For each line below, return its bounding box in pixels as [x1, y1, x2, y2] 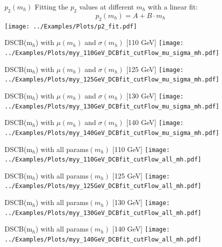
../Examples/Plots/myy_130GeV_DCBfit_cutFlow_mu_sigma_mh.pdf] [4, 102, 219, 110]
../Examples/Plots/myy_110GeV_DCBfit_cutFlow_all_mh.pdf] [4, 156, 201, 163]
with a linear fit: [147, 1, 198, 11]
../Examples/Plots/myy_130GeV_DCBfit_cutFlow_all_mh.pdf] [4, 209, 201, 216]
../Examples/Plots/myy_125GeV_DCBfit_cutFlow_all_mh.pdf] [4, 182, 201, 190]
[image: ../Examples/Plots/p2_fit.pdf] [4, 22, 137, 30]
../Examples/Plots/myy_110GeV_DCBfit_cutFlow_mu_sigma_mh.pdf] [4, 49, 219, 56]
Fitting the [34, 1, 68, 11]
